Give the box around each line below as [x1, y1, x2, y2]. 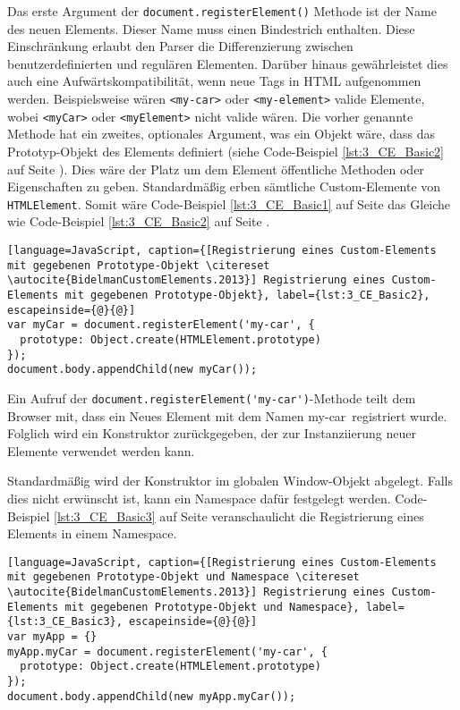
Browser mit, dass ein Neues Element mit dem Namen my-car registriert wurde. [7, 406, 447, 425]
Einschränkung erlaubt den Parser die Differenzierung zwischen [7, 37, 354, 55]
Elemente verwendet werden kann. [7, 441, 195, 460]
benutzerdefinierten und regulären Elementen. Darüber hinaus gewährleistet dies [7, 54, 448, 72]
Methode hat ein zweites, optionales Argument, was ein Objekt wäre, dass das [7, 124, 436, 143]
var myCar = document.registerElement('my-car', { [7, 318, 315, 332]
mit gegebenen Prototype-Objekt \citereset [7, 258, 270, 272]
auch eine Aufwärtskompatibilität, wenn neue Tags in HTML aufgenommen [7, 72, 422, 90]
